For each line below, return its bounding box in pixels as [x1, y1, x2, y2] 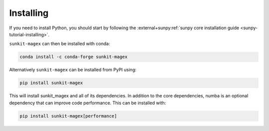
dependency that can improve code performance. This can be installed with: [9, 100, 166, 106]
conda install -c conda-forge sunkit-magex [19, 54, 128, 60]
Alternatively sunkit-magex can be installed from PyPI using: [9, 67, 136, 73]
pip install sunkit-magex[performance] [19, 113, 117, 119]
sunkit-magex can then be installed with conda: [9, 41, 110, 47]
